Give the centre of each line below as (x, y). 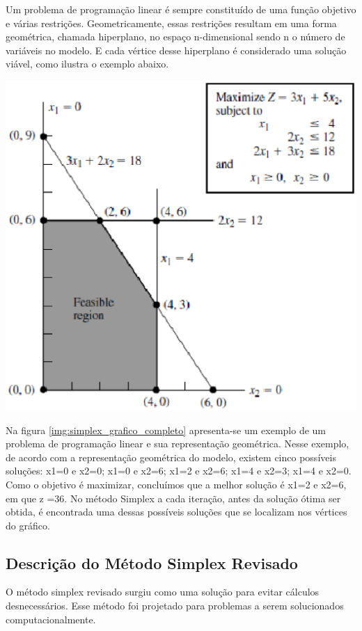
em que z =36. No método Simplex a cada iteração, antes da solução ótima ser (173, 498)
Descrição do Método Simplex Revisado (152, 562)
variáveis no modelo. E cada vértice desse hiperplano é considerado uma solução (176, 50)
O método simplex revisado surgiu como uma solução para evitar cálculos (163, 592)
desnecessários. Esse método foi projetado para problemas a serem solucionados (175, 606)
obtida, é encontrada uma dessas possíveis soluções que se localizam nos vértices (176, 512)
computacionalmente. (51, 619)
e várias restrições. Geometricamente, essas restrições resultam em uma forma (171, 23)
